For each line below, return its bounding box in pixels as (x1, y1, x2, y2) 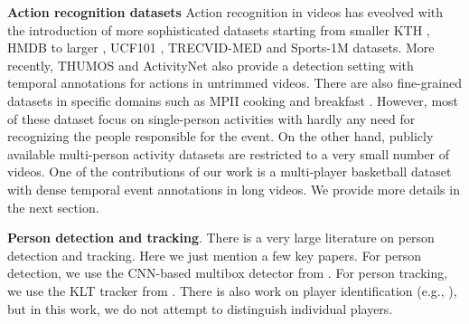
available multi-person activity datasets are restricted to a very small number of (7, 144, 450, 163)
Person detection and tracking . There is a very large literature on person (7, 228, 435, 247)
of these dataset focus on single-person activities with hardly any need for (7, 109, 416, 128)
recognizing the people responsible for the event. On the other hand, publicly (7, 127, 434, 146)
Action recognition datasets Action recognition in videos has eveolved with (7, 3, 444, 21)
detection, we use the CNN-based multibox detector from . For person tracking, (7, 263, 448, 282)
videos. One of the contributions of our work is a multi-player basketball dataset (7, 162, 452, 181)
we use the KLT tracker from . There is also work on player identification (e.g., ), (7, 281, 457, 300)
